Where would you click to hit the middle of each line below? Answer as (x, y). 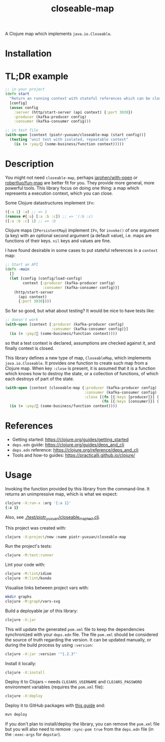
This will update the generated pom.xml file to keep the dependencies (75, 629)
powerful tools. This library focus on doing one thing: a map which (72, 188)
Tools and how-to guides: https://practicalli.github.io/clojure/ (73, 455)
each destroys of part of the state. (40, 379)
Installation (28, 53)
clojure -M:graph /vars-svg (33, 601)
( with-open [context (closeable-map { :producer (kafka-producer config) (81, 388)
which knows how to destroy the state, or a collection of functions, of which (82, 373)
